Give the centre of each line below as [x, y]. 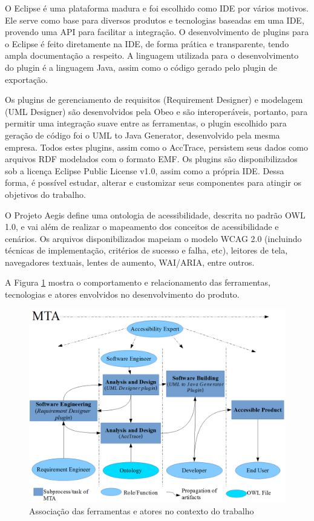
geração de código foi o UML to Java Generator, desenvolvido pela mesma [142, 135]
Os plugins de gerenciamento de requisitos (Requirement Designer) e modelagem [154, 100]
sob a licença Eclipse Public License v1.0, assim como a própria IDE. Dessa [145, 170]
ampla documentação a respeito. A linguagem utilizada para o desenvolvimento [152, 55]
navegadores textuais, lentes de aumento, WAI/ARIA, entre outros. [130, 262]
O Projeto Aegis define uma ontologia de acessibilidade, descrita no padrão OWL [155, 215]
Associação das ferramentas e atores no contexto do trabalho [142, 510]
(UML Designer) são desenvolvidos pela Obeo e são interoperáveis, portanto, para [156, 111]
